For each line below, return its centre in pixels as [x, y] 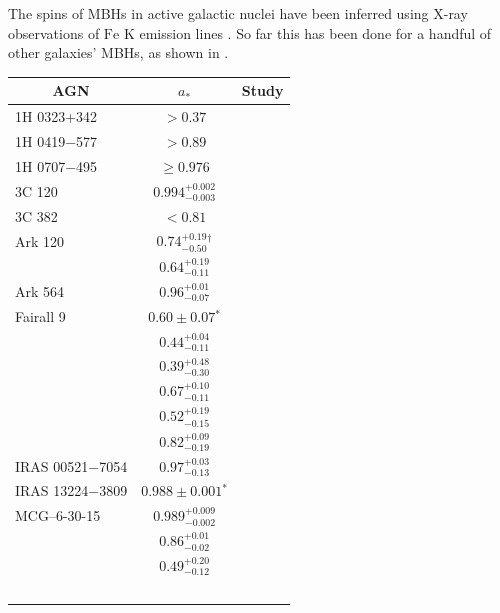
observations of [54, 32]
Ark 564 [40, 290]
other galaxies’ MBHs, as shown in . [118, 52]
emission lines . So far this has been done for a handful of [315, 32]
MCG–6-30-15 [58, 515]
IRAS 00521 [52, 465]
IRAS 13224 [52, 490]
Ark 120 [40, 240]
